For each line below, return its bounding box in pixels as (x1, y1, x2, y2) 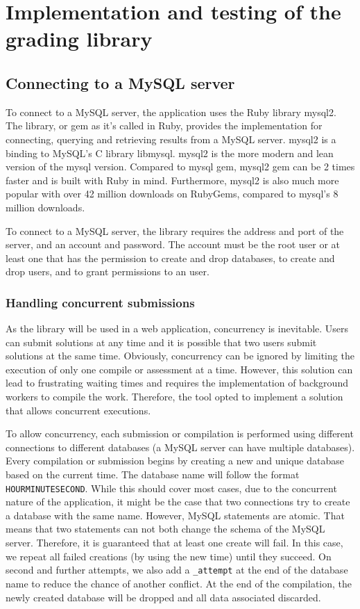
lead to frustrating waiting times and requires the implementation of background (6, 375, 348, 390)
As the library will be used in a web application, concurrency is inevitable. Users (6, 321, 349, 336)
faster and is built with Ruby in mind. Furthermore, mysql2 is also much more (6, 172, 339, 187)
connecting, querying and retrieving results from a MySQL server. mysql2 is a (6, 131, 336, 146)
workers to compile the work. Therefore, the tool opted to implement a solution (6, 389, 343, 404)
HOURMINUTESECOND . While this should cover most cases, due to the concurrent (6, 480, 337, 495)
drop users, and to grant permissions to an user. (6, 264, 209, 279)
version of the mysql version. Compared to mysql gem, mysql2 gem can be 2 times (6, 159, 355, 174)
